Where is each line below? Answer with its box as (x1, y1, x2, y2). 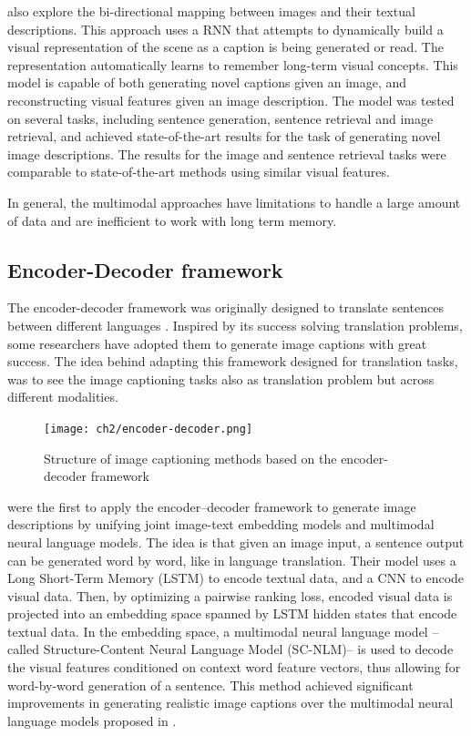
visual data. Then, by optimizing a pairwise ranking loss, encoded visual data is (7, 586, 453, 605)
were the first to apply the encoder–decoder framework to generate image (7, 496, 416, 516)
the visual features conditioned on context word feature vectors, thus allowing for (7, 658, 461, 677)
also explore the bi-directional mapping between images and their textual (7, 2, 415, 20)
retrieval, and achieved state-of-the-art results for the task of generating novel (7, 127, 441, 146)
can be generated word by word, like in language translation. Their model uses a (7, 550, 456, 569)
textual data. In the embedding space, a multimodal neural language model (7, 621, 428, 640)
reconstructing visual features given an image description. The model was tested (7, 90, 455, 109)
